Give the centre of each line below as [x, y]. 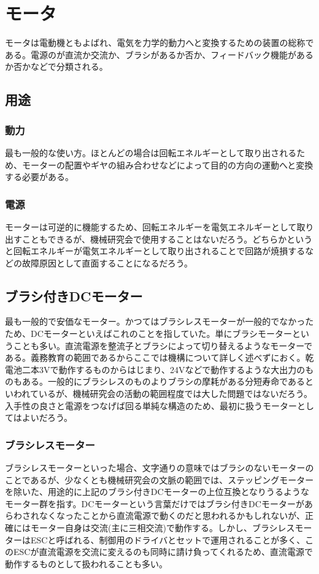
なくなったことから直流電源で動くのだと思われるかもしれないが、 [172, 515]
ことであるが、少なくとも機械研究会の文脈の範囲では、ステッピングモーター [159, 479]
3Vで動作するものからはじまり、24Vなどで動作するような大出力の [172, 369]
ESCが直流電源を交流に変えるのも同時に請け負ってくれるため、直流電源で [163, 552]
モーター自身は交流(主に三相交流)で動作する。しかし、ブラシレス [163, 528]
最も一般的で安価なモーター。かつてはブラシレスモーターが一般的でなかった [159, 321]
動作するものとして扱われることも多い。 [86, 563]
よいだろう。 [47, 417]
